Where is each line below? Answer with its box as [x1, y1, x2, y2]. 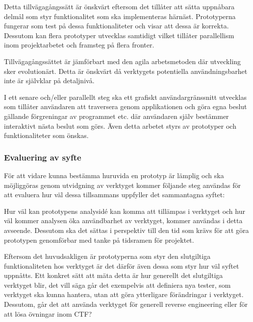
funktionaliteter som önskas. [4, 130, 89, 140]
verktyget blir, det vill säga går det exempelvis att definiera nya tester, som [4, 279, 231, 290]
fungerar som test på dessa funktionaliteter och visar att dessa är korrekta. [4, 21, 229, 31]
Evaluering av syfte [4, 151, 81, 163]
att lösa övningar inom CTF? [4, 308, 92, 319]
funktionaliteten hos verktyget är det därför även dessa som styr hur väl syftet [4, 260, 239, 271]
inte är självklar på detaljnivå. [4, 75, 95, 86]
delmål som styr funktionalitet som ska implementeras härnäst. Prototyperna [4, 11, 236, 21]
